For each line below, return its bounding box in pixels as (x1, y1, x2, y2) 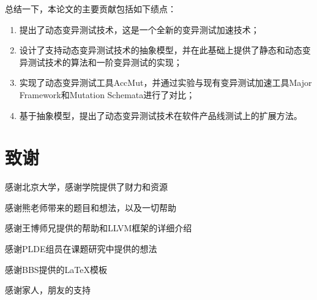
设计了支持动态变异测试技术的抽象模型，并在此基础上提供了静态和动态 (19, 44, 302, 56)
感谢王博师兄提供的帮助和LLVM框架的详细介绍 (5, 221, 192, 234)
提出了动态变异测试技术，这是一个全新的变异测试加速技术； (19, 23, 259, 36)
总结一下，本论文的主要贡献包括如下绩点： (5, 2, 176, 15)
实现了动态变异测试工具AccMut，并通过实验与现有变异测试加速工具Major (19, 76, 312, 89)
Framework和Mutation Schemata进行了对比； (19, 88, 195, 101)
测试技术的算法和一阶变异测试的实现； (28, 55, 182, 68)
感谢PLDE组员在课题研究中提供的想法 (5, 242, 157, 255)
